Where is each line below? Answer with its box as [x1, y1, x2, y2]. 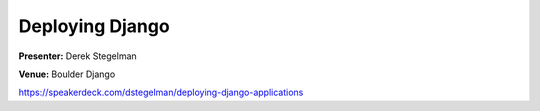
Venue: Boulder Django [18, 68, 116, 80]
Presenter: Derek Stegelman [18, 50, 137, 62]
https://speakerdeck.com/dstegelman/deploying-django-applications [18, 86, 304, 99]
